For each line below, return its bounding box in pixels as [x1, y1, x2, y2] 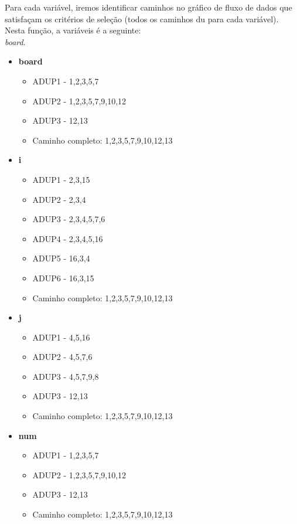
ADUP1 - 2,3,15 [32, 173, 90, 185]
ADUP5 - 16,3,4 [32, 252, 90, 264]
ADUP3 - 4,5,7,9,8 [32, 370, 99, 382]
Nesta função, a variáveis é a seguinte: [5, 24, 141, 36]
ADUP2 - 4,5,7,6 [32, 351, 93, 363]
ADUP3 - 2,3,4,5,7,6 [32, 213, 105, 225]
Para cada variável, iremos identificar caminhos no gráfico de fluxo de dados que [5, 1, 292, 13]
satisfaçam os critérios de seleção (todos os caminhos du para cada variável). [5, 12, 279, 25]
